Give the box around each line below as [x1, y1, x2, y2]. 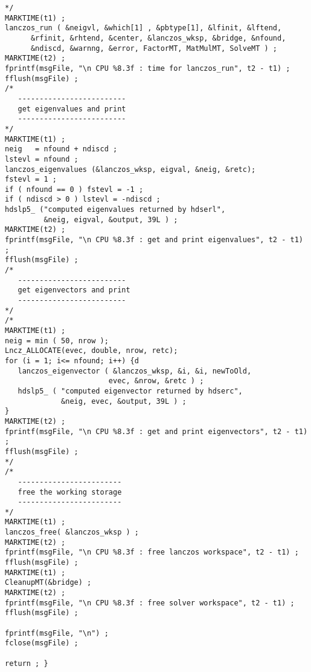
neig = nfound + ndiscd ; [5, 145, 118, 154]
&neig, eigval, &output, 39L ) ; [43, 215, 178, 224]
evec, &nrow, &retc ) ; [108, 377, 204, 386]
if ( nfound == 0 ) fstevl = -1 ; [5, 185, 144, 194]
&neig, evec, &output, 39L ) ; [61, 397, 187, 406]
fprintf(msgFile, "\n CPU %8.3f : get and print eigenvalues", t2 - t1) [5, 236, 303, 245]
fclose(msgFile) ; [5, 639, 79, 648]
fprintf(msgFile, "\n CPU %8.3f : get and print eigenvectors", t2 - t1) [5, 427, 308, 436]
